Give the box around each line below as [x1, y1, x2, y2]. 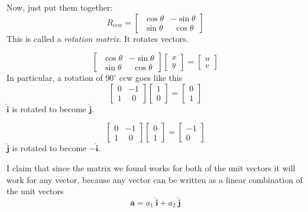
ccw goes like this [119, 71, 183, 84]
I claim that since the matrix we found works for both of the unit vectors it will [7, 161, 296, 174]
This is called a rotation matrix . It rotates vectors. [7, 32, 189, 44]
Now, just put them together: [7, 1, 113, 13]
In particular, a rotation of [7, 71, 103, 84]
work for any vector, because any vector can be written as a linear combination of [7, 173, 303, 185]
